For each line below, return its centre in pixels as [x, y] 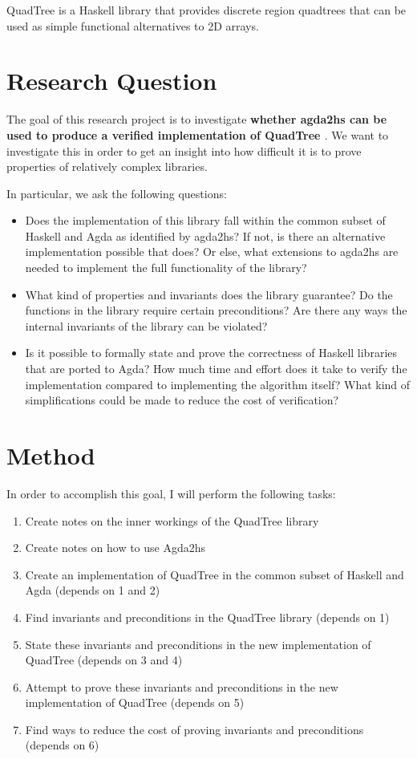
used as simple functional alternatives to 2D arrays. [133, 25]
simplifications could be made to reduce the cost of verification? [182, 400]
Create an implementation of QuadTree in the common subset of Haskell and [215, 574]
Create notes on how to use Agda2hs [115, 548]
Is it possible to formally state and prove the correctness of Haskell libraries [211, 353]
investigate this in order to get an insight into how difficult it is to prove [184, 150]
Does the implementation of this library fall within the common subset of [205, 220]
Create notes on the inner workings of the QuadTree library [172, 520]
